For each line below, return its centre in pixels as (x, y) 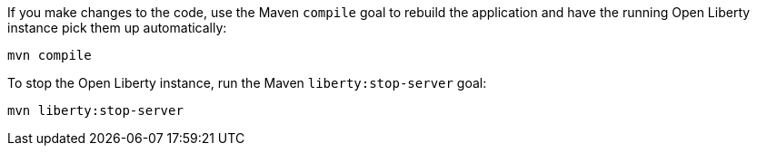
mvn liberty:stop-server (95, 110)
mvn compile (50, 55)
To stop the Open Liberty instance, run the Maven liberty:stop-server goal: (247, 83)
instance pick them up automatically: (117, 28)
